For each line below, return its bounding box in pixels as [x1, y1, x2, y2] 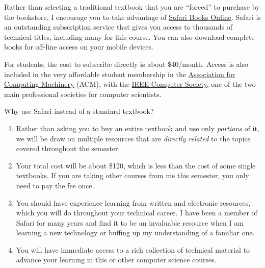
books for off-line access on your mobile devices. [4, 41, 153, 52]
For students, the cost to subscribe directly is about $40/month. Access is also [4, 58, 248, 69]
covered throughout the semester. [16, 143, 120, 154]
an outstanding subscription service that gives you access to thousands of [4, 21, 232, 32]
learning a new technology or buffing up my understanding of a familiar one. [16, 227, 255, 238]
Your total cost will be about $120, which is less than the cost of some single [16, 160, 256, 170]
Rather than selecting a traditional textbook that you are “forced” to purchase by [4, 2, 260, 12]
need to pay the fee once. [16, 180, 94, 190]
